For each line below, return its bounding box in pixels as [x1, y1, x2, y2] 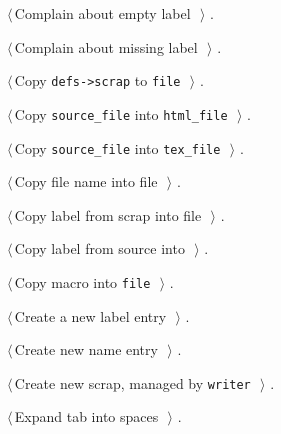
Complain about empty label [14, 3, 191, 23]
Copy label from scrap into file [14, 204, 202, 225]
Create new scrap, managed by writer [14, 372, 251, 393]
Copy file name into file [14, 171, 158, 192]
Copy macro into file [14, 271, 151, 292]
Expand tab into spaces [14, 406, 159, 427]
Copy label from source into [14, 238, 185, 259]
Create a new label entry [14, 305, 167, 326]
